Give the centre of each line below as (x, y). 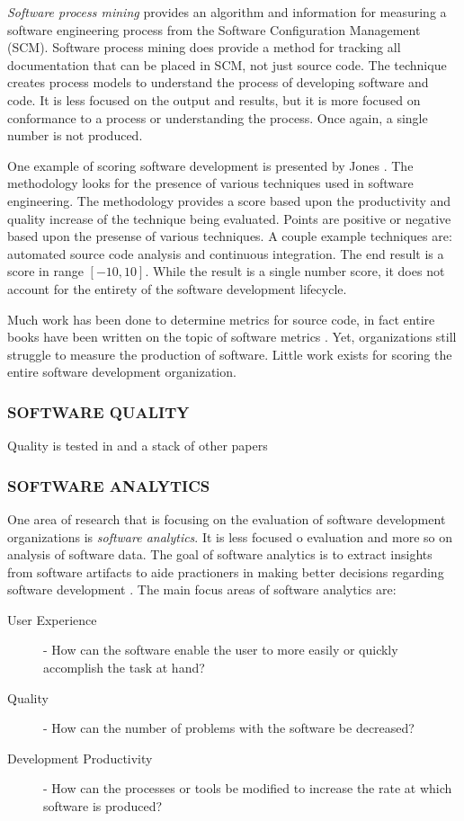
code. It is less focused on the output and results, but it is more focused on (214, 99)
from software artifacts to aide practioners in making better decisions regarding (226, 571)
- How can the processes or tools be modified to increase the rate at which (248, 788)
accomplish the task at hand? (124, 668)
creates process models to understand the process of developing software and (218, 82)
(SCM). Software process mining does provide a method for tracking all (204, 47)
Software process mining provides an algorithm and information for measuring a (227, 12)
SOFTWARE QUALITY (98, 411)
